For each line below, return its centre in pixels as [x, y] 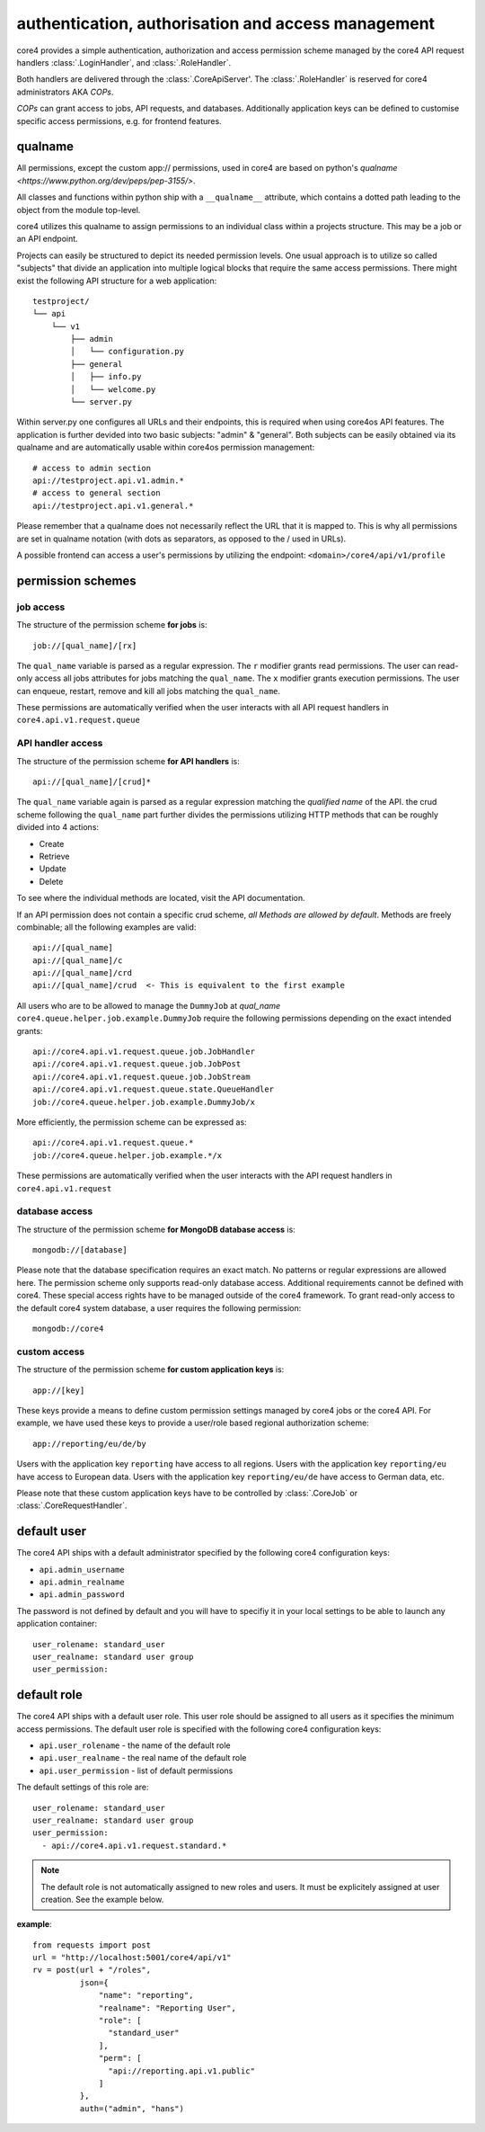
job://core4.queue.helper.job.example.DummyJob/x [144, 1102]
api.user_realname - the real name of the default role [143, 1758]
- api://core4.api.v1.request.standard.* [134, 1845]
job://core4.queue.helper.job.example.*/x [128, 1155]
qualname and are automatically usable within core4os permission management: [166, 447]
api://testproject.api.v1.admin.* [108, 481]
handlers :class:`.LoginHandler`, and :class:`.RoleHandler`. [124, 62]
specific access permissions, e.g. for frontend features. [119, 120]
